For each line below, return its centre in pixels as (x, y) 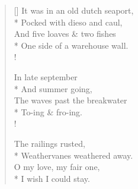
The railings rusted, (49, 143)
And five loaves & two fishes (65, 34)
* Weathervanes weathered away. (73, 155)
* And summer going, (53, 88)
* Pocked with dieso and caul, (68, 22)
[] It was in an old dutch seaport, (74, 10)
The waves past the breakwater (70, 100)
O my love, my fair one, (57, 167)
